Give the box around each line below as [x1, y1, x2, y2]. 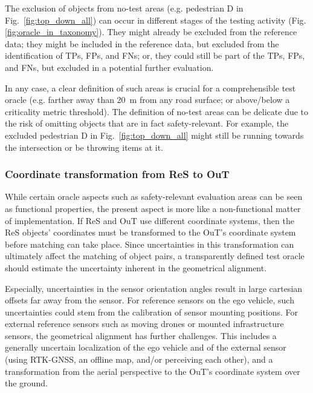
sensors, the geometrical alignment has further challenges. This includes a [5, 329, 277, 342]
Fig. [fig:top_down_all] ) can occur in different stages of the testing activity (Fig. [5, 13, 306, 26]
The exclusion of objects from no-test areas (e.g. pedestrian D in [5, 2, 244, 14]
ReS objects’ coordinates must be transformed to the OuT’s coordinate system [5, 226, 296, 239]
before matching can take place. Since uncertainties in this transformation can [5, 237, 294, 250]
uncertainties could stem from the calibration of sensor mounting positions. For [5, 305, 298, 318]
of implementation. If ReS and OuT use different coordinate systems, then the [5, 214, 294, 226]
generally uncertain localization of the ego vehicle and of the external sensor [5, 341, 286, 354]
